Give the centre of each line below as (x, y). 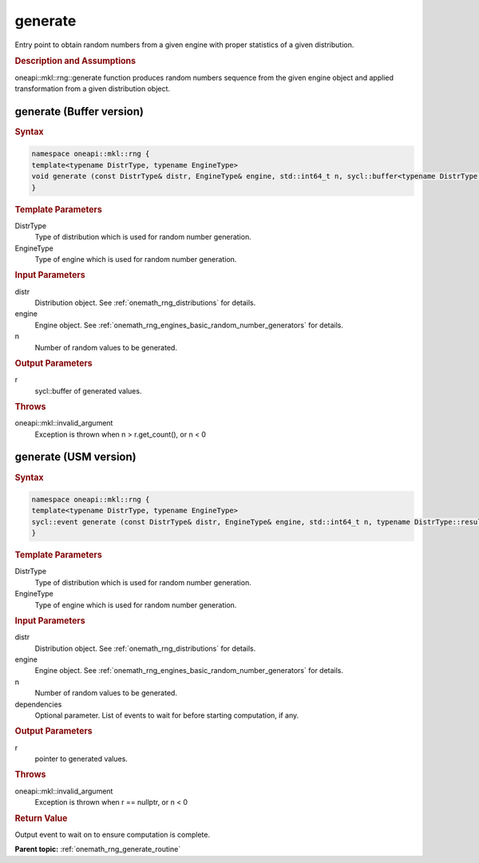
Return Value (41, 818)
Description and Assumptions (75, 61)
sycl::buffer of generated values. (88, 390)
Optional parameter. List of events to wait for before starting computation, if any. (167, 715)
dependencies (38, 704)
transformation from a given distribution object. (93, 89)
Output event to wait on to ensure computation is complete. (113, 834)
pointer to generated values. (81, 759)
